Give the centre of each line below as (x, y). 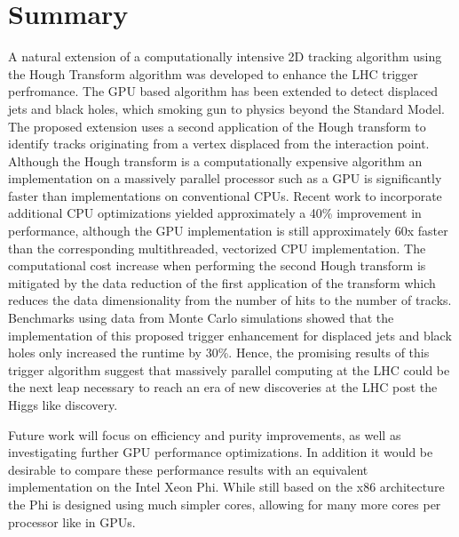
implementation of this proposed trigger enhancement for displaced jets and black (230, 335)
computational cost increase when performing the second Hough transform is (217, 265)
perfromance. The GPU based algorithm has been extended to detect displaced (223, 91)
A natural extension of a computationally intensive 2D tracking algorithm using (225, 56)
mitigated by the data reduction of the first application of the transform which (222, 282)
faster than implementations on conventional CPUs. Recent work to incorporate (225, 195)
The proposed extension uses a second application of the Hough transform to (217, 126)
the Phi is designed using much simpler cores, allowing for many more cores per (225, 504)
